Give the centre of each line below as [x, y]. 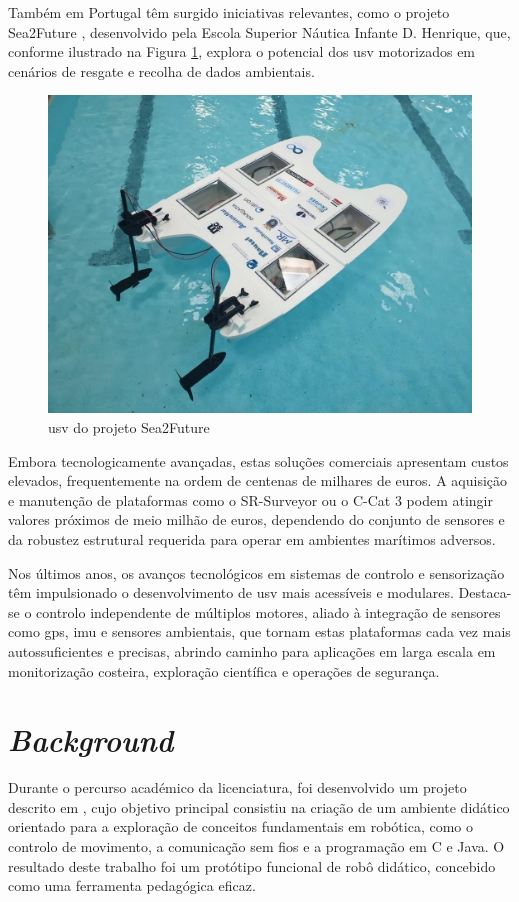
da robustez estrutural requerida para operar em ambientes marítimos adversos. [252, 538]
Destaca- [485, 592]
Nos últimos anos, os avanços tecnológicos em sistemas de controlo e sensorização [256, 572]
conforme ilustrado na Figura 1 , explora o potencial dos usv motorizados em [242, 51]
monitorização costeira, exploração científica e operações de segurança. [224, 670]
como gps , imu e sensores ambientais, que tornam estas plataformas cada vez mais [259, 631]
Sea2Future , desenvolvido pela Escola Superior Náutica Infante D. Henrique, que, [259, 31]
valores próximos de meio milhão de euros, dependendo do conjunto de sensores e [256, 519]
